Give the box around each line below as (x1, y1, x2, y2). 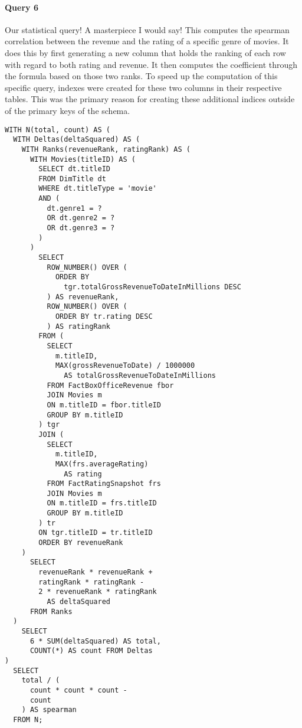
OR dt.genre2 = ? (47, 214, 115, 223)
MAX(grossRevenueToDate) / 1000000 (55, 361, 195, 370)
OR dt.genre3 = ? (47, 224, 115, 233)
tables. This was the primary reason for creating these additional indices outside (5, 93, 295, 105)
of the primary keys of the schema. (5, 104, 130, 116)
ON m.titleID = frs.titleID (47, 499, 157, 508)
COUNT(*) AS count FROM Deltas (29, 647, 153, 655)
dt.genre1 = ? (47, 204, 102, 213)
